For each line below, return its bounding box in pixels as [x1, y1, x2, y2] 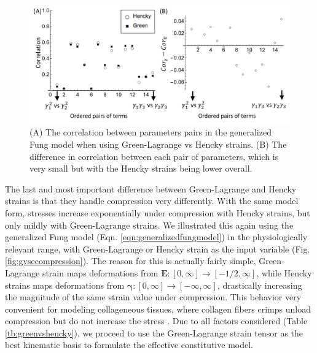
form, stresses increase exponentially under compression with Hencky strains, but [5, 206, 310, 219]
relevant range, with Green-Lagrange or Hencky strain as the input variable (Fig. [5, 242, 310, 255]
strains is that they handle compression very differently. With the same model [5, 194, 299, 207]
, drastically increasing [217, 278, 302, 291]
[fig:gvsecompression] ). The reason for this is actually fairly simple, [5, 254, 256, 267]
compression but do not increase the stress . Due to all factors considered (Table [5, 314, 308, 327]
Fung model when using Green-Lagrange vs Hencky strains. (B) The [29, 137, 287, 150]
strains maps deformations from [5, 278, 125, 291]
